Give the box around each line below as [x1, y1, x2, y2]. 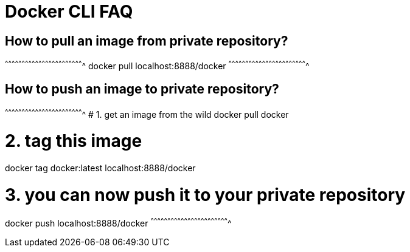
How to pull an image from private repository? [5, 33, 288, 49]
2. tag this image [5, 131, 142, 152]
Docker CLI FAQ [5, 1, 133, 22]
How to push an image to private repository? [5, 81, 279, 97]
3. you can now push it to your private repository [5, 184, 406, 205]
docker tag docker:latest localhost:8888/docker [5, 162, 196, 173]
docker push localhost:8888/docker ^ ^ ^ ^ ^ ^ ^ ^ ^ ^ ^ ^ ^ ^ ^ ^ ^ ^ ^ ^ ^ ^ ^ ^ [5, 216, 232, 228]
